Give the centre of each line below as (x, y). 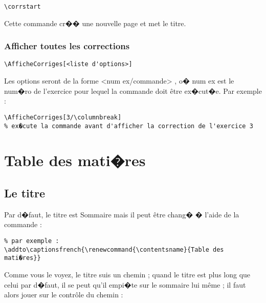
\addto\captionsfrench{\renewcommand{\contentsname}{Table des (114, 249)
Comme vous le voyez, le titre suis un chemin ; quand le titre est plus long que (127, 274)
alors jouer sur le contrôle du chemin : (64, 295)
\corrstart (23, 7)
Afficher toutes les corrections (67, 46)
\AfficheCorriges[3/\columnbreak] (63, 117)
